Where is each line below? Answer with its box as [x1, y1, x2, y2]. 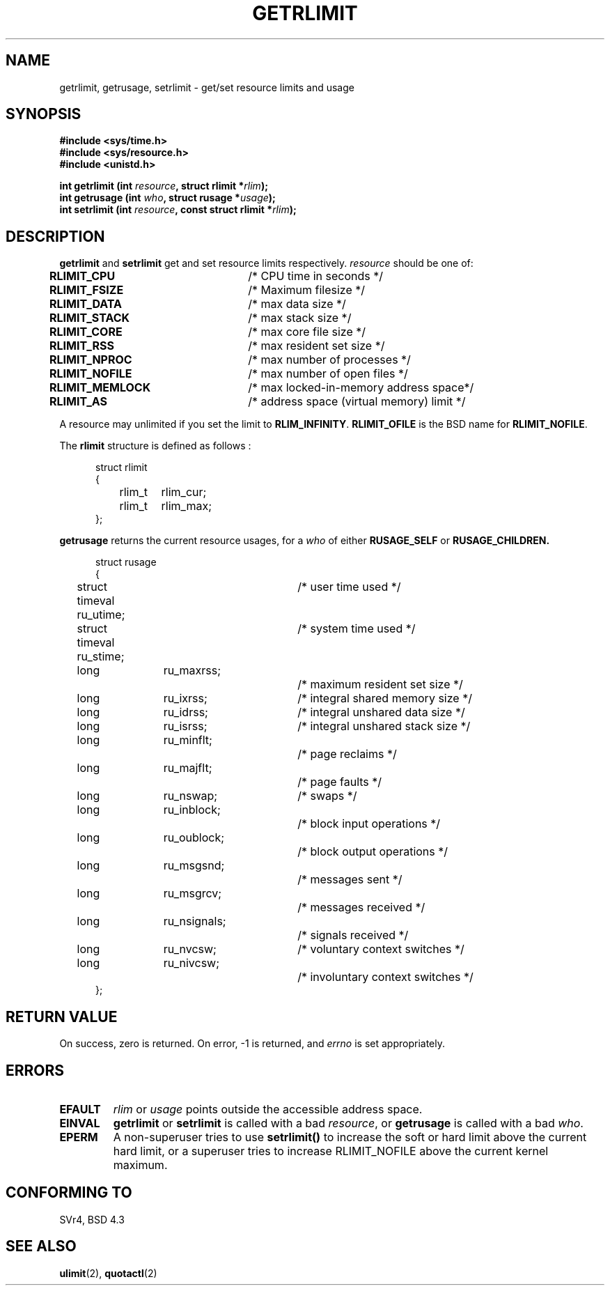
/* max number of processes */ [248, 353, 411, 367]
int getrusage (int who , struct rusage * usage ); [59, 192, 276, 204]
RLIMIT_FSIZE [49, 283, 124, 297]
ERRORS [6, 1061, 65, 1079]
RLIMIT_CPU [49, 269, 116, 284]
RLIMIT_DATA [49, 297, 122, 311]
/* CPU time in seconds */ [248, 269, 384, 284]
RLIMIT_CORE [49, 325, 123, 339]
